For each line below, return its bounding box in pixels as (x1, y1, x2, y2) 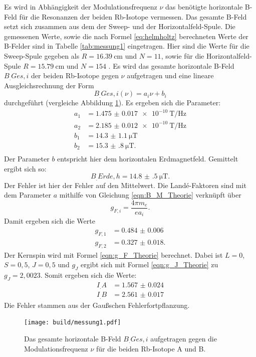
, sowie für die (161, 50, 204, 61)
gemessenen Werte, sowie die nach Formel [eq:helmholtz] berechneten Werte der (4, 31, 248, 41)
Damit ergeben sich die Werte (4, 216, 95, 226)
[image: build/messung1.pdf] (24, 319, 121, 326)
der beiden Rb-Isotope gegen (31, 70, 119, 81)
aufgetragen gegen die (150, 333, 217, 343)
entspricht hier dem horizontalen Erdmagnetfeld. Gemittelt (57, 153, 238, 163)
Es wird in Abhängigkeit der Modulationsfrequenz (4, 2, 157, 12)
